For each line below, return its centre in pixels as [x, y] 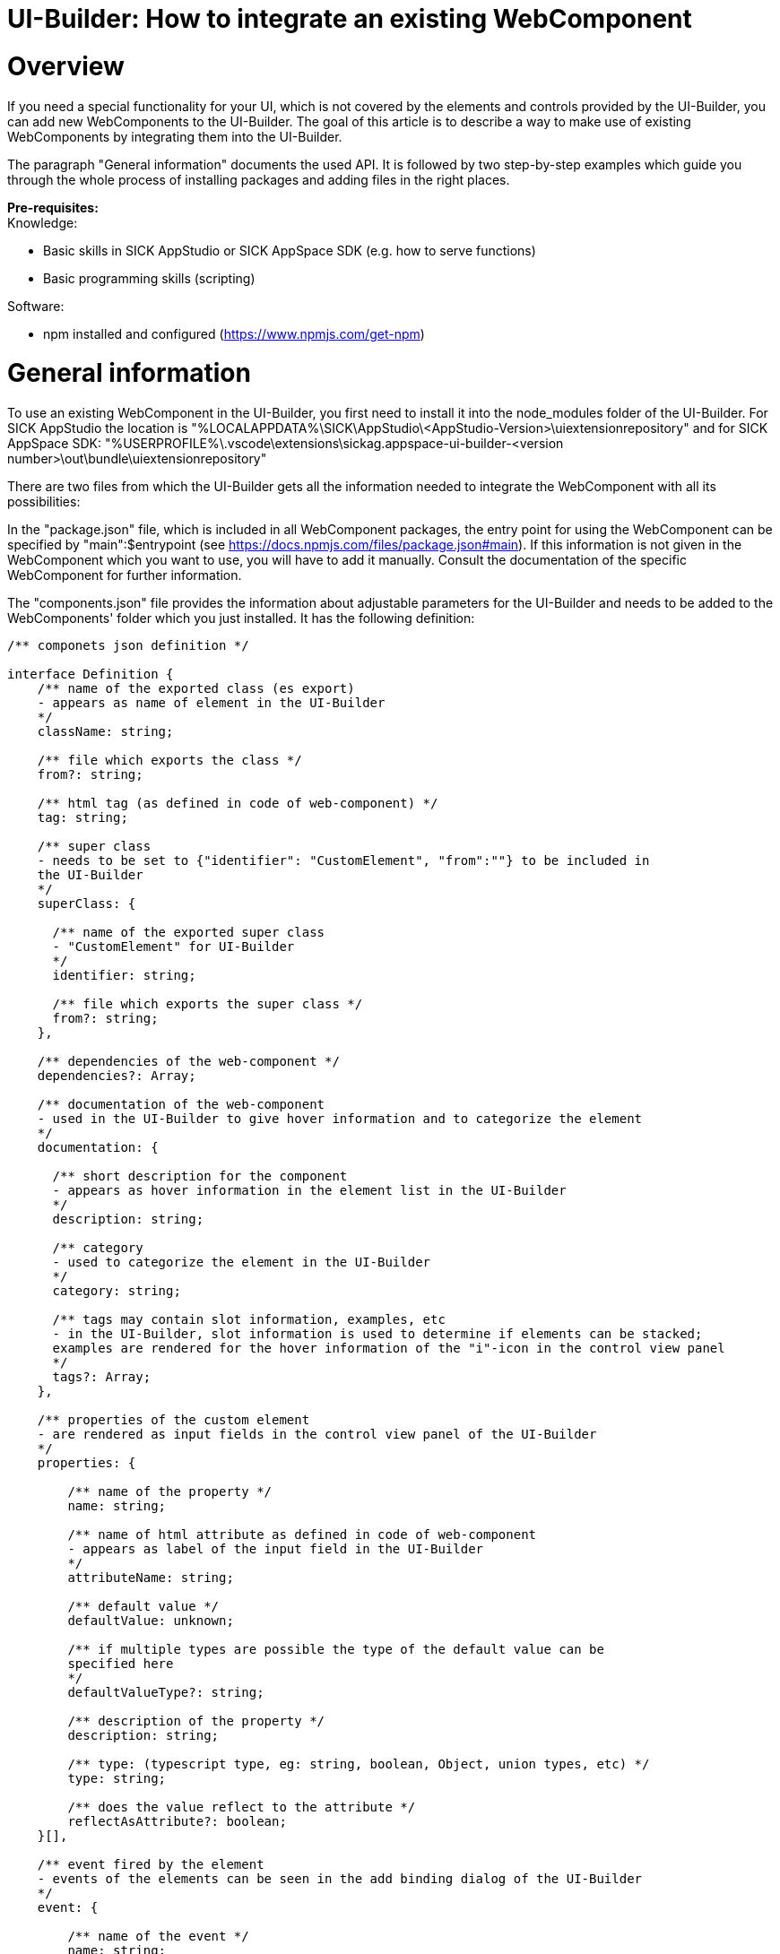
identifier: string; [124, 975]
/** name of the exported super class [189, 932]
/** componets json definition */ [128, 645]
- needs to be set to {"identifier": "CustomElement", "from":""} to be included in [343, 860]
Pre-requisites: [53, 207]
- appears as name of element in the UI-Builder [211, 703]
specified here [121, 1664]
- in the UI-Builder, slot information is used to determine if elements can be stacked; [377, 1334]
